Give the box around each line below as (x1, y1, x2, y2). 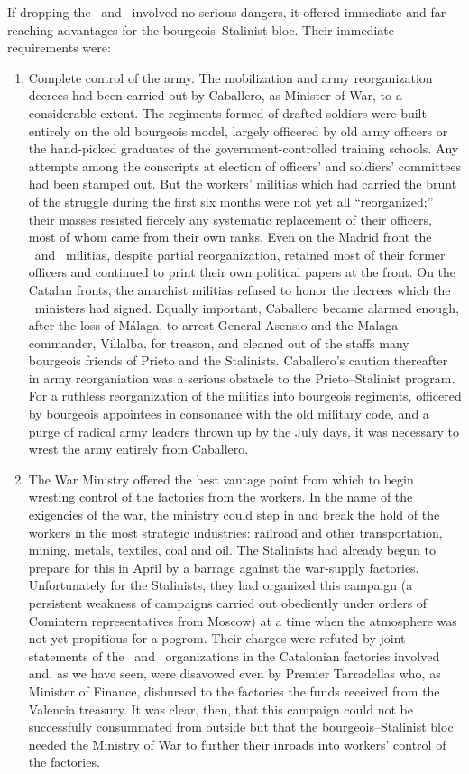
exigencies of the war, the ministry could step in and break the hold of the (28, 505, 440, 524)
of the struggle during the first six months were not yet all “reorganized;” (28, 191, 434, 210)
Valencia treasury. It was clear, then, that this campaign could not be (28, 699, 413, 718)
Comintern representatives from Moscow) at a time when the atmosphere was (28, 611, 457, 630)
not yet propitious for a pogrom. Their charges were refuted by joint (28, 629, 406, 648)
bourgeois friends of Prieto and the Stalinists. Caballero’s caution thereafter (28, 351, 448, 370)
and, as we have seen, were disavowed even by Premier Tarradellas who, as (28, 664, 441, 683)
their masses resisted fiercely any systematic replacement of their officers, (28, 209, 432, 228)
